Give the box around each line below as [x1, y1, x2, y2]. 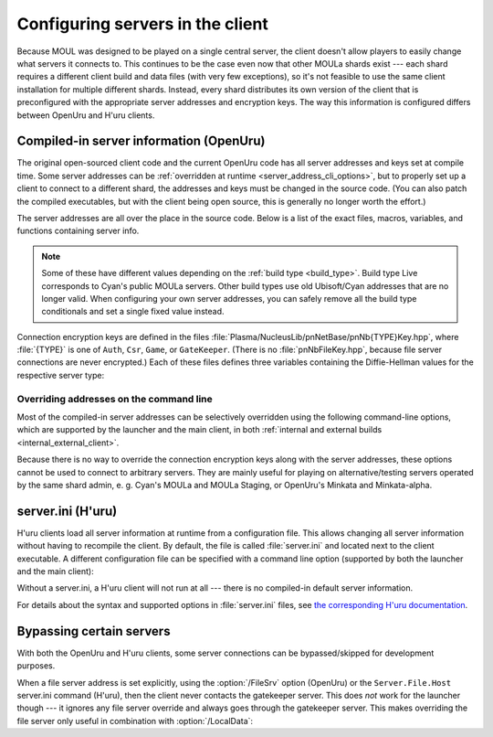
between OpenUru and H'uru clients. [16, 110, 155, 121]
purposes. [16, 660, 56, 671]
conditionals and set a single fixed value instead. [41, 306, 225, 317]
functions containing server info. [16, 225, 140, 237]
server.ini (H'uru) [16, 503, 118, 518]
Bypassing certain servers [16, 623, 171, 639]
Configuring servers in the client [16, 14, 268, 34]
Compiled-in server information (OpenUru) [16, 134, 266, 149]
